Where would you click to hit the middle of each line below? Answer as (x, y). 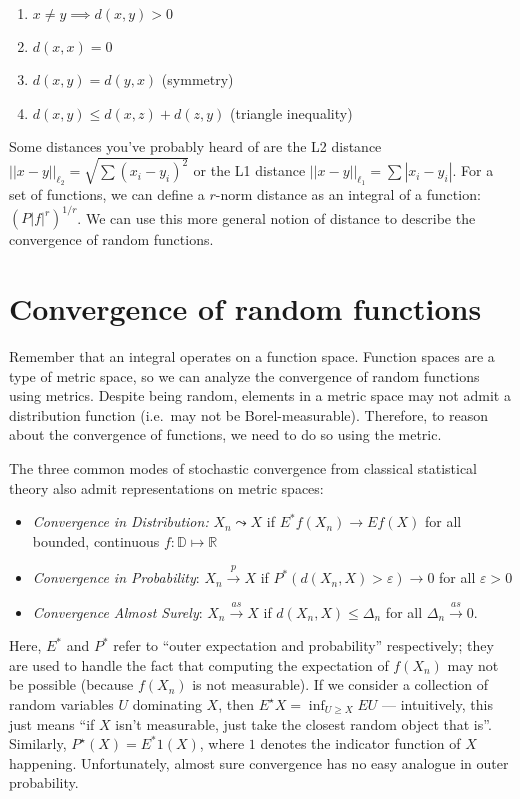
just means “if (52, 723)
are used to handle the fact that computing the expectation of (199, 664)
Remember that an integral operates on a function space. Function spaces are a (252, 356)
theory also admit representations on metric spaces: (166, 487)
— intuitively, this (437, 703)
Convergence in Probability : (116, 577)
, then (236, 703)
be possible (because (71, 684)
